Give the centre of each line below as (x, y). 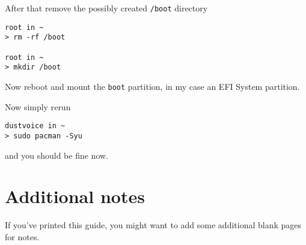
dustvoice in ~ (35, 126)
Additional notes (75, 196)
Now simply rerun (38, 106)
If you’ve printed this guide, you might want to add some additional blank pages (153, 225)
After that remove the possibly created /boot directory (106, 8)
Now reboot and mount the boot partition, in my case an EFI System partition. (152, 86)
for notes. (22, 236)
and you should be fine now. (57, 155)
